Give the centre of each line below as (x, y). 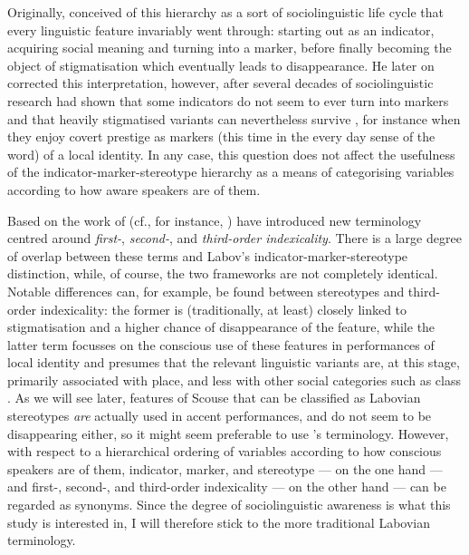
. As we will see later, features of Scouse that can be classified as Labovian (214, 398)
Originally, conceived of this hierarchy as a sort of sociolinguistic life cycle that (226, 12)
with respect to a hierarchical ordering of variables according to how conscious (225, 451)
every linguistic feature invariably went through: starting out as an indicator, (221, 29)
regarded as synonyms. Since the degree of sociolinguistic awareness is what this (229, 505)
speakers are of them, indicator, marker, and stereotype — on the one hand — (225, 468)
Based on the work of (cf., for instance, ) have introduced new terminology (215, 220)
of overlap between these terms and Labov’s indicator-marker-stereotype (208, 255)
